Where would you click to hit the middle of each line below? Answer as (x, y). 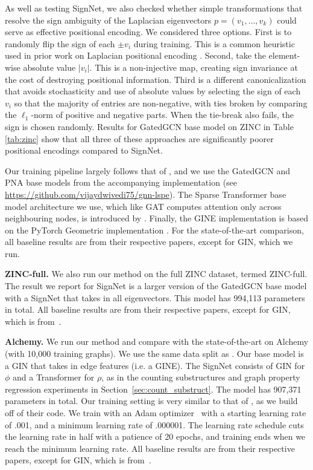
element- (284, 55)
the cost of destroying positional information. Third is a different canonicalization (156, 79)
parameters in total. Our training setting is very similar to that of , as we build (151, 401)
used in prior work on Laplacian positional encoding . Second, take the (135, 55)
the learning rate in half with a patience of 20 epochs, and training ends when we (155, 436)
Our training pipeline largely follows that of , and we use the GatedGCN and (148, 170)
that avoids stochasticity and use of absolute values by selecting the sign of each (153, 91)
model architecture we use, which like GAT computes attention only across (143, 206)
